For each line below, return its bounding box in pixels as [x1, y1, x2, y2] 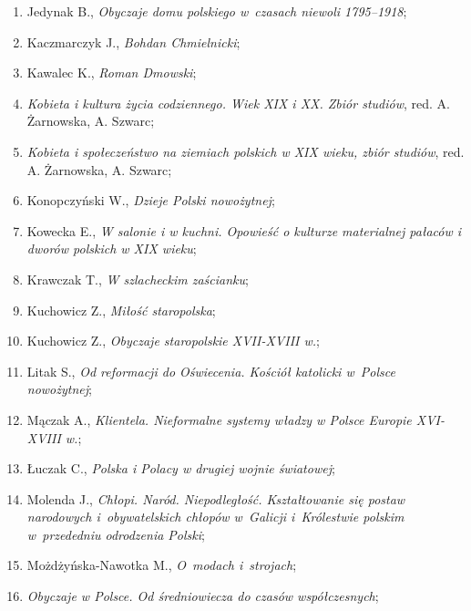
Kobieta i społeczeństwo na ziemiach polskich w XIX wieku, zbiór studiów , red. [26, 141, 465, 161]
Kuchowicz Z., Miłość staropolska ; [26, 300, 216, 319]
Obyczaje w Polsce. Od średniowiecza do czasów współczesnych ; [26, 586, 379, 606]
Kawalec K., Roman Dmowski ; [26, 63, 197, 82]
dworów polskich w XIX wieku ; [26, 239, 197, 258]
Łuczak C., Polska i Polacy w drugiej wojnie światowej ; [26, 459, 335, 478]
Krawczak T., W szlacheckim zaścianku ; [26, 269, 249, 288]
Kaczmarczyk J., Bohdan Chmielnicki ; [26, 32, 241, 51]
